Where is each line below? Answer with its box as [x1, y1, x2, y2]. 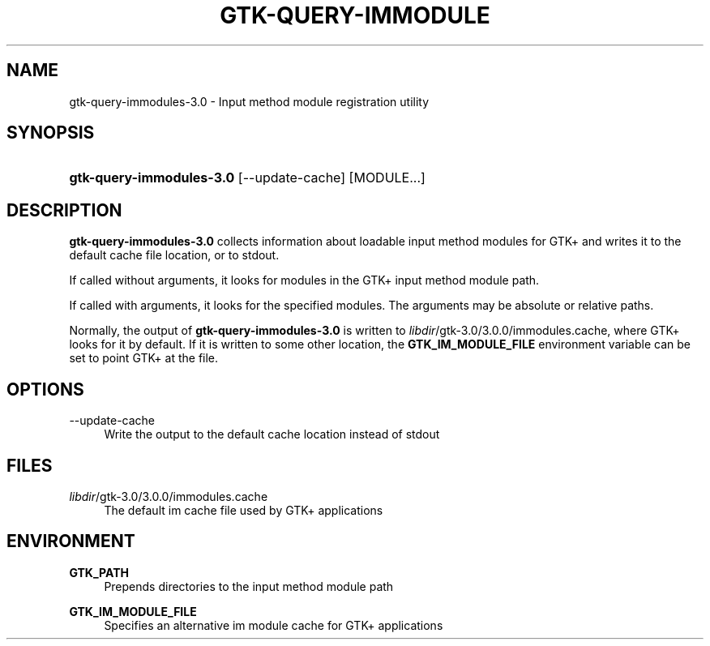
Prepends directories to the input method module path [104, 579, 394, 593]
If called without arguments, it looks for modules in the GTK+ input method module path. [69, 273, 540, 288]
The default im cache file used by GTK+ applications [104, 503, 383, 517]
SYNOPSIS [6, 122, 95, 143]
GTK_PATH [69, 565, 129, 580]
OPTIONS [6, 379, 84, 400]
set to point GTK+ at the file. [69, 351, 219, 366]
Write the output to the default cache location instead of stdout [104, 427, 440, 442]
